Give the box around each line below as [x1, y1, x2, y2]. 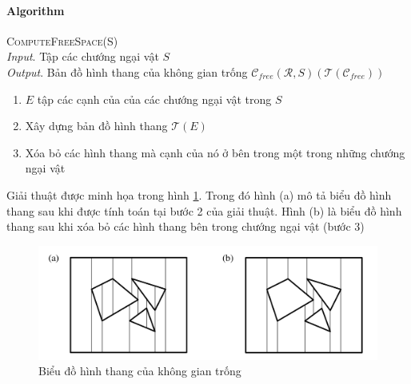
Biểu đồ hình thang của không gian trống [38, 362, 241, 379]
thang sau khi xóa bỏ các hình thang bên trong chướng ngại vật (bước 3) [6, 218, 365, 235]
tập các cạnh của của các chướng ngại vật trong [37, 90, 272, 107]
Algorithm [6, 2, 65, 18]
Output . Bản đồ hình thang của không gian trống [6, 63, 248, 80]
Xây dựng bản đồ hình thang [25, 117, 168, 134]
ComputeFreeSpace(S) [6, 32, 118, 49]
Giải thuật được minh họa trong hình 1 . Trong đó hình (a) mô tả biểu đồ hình [6, 186, 392, 203]
